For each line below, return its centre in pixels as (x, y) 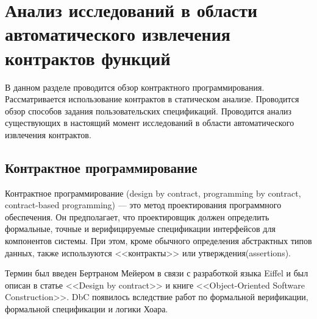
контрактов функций (88, 58)
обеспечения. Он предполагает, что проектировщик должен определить (137, 216)
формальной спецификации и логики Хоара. (87, 309)
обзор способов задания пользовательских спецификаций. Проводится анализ (148, 110)
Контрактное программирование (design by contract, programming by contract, (153, 193)
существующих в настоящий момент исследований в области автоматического (150, 123)
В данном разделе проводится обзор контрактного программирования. (135, 87)
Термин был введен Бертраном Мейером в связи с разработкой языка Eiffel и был (157, 273)
